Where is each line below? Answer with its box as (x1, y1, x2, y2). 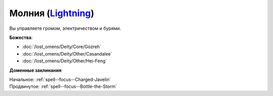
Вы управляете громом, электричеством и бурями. (9, 25, 121, 31)
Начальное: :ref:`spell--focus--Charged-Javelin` (9, 76, 111, 82)
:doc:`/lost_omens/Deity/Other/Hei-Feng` (22, 58, 107, 64)
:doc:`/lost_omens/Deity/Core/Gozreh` (22, 43, 102, 50)
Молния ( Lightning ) (9, 8, 95, 19)
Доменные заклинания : (9, 67, 63, 73)
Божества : (9, 34, 33, 40)
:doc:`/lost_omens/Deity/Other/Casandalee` (22, 51, 112, 57)
